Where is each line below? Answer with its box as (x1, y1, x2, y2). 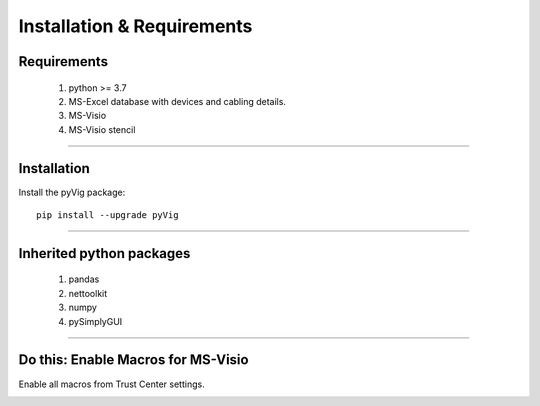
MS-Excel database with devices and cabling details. (68, 95, 287, 107)
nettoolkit (68, 287, 108, 299)
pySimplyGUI (68, 315, 123, 327)
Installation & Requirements (18, 15, 253, 37)
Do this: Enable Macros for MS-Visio (18, 351, 249, 369)
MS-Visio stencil (68, 123, 136, 135)
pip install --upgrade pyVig (36, 210, 179, 221)
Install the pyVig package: (18, 186, 126, 198)
